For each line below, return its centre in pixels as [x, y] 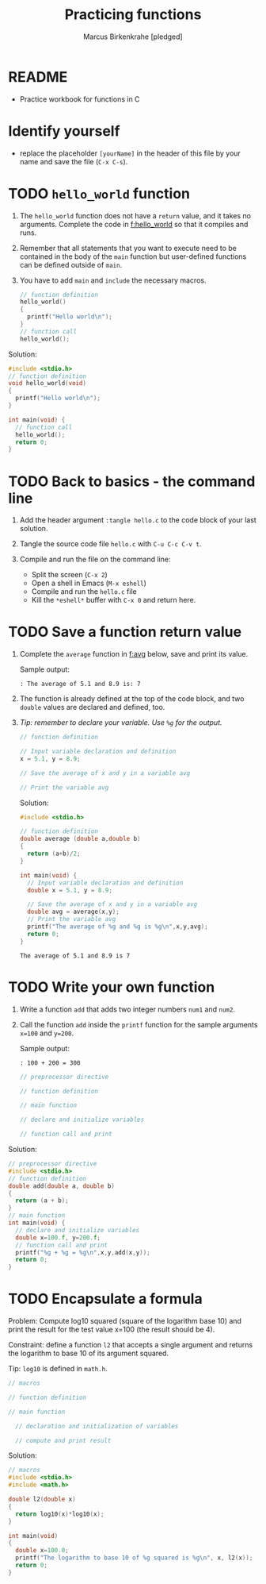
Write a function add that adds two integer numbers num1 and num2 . [127, 1009]
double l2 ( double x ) [42, 1499]
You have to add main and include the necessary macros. [113, 280]
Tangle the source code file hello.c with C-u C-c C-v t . [110, 544]
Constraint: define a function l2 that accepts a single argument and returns [131, 1345]
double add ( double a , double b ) [61, 1186]
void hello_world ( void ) [47, 383]
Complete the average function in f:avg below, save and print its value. [134, 654]
